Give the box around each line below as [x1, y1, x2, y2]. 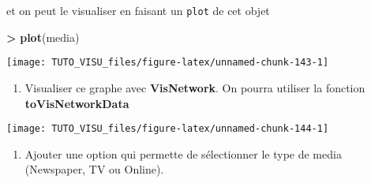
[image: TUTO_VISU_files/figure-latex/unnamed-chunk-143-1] [6, 57, 329, 69]
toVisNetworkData [24, 95, 129, 111]
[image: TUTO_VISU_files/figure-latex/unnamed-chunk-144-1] [6, 123, 329, 135]
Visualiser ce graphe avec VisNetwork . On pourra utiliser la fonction [24, 79, 365, 95]
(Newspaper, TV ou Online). [24, 161, 164, 177]
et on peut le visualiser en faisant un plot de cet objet [6, 2, 270, 18]
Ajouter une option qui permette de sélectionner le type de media [24, 145, 342, 162]
